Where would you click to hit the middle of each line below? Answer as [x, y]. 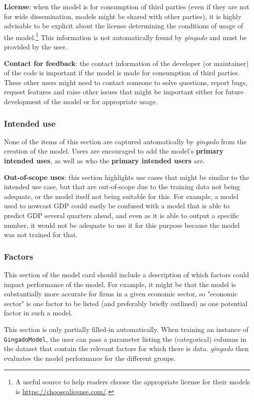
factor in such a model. [38, 313]
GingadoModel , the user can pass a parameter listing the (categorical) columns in [125, 339]
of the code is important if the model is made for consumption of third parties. [122, 73]
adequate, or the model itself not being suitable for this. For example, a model [121, 196]
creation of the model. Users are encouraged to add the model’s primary [114, 151]
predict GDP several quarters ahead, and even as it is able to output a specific [122, 215]
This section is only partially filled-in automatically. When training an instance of [126, 329]
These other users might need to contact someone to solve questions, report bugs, [126, 82]
